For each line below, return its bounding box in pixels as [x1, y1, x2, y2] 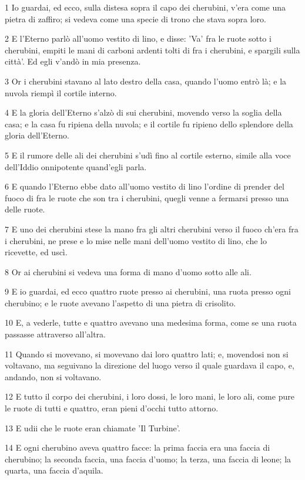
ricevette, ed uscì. [5, 246, 68, 258]
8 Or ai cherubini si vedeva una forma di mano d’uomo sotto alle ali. [5, 265, 252, 278]
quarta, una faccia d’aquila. [5, 464, 103, 476]
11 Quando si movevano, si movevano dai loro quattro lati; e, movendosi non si [5, 347, 289, 360]
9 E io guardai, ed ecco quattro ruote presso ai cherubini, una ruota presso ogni [5, 285, 291, 298]
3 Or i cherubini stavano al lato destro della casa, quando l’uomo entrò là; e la [5, 75, 287, 87]
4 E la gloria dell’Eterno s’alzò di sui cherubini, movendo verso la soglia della [5, 106, 282, 119]
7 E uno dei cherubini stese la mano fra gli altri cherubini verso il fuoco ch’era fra [5, 222, 299, 235]
